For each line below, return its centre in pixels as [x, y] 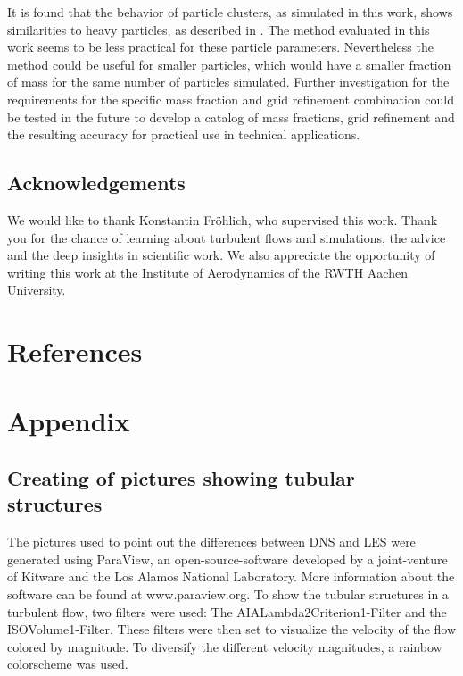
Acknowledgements [96, 183]
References [75, 351]
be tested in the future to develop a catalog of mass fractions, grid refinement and [231, 117]
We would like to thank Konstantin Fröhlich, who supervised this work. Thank [223, 219]
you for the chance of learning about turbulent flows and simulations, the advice [227, 237]
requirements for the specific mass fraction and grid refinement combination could [231, 99]
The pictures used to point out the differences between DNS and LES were [211, 542]
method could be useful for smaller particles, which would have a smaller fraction [229, 64]
